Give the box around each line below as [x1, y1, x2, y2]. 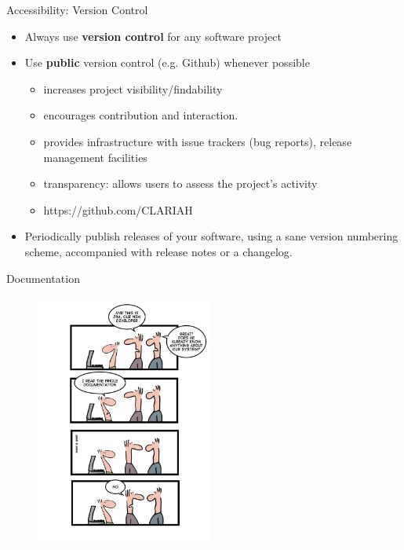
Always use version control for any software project [24, 27, 282, 44]
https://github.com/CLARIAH [43, 201, 193, 218]
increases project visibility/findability [43, 80, 223, 97]
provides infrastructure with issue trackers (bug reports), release [43, 133, 352, 149]
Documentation [6, 269, 80, 286]
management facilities [43, 148, 147, 165]
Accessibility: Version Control [6, 2, 148, 17]
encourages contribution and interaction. [43, 107, 238, 123]
